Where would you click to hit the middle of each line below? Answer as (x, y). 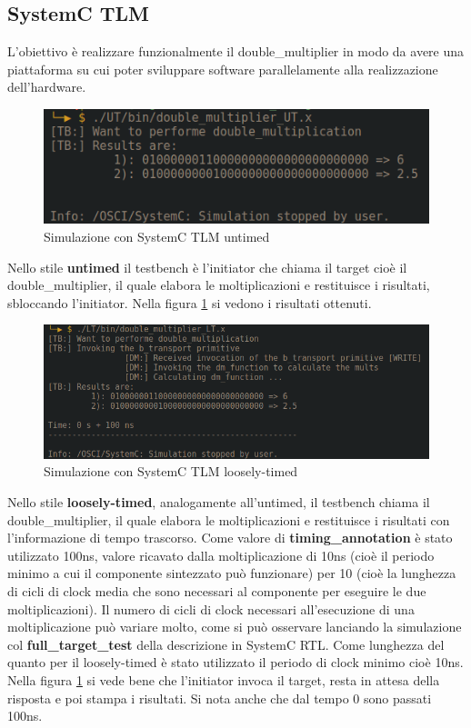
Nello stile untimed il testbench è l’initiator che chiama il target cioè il (207, 267)
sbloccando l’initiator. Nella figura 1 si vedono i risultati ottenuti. (190, 302)
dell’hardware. (47, 87)
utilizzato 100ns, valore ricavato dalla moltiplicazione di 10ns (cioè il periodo (221, 555)
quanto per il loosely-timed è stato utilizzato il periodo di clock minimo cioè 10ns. (235, 662)
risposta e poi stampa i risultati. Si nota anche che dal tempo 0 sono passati (220, 698)
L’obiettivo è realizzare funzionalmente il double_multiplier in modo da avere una (236, 51)
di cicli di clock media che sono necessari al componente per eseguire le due (217, 591)
